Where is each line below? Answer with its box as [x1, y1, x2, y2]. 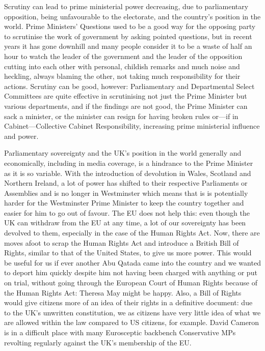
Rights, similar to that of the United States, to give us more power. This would [4, 247, 252, 258]
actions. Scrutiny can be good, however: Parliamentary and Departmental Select [4, 80, 255, 91]
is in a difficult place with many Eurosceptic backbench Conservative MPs [4, 327, 236, 337]
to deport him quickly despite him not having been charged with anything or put [4, 267, 257, 278]
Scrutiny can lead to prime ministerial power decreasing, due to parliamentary [4, 1, 249, 11]
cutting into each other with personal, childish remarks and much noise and [4, 61, 240, 71]
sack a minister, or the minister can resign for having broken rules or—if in [4, 110, 238, 121]
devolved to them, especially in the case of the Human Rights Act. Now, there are [4, 227, 260, 238]
